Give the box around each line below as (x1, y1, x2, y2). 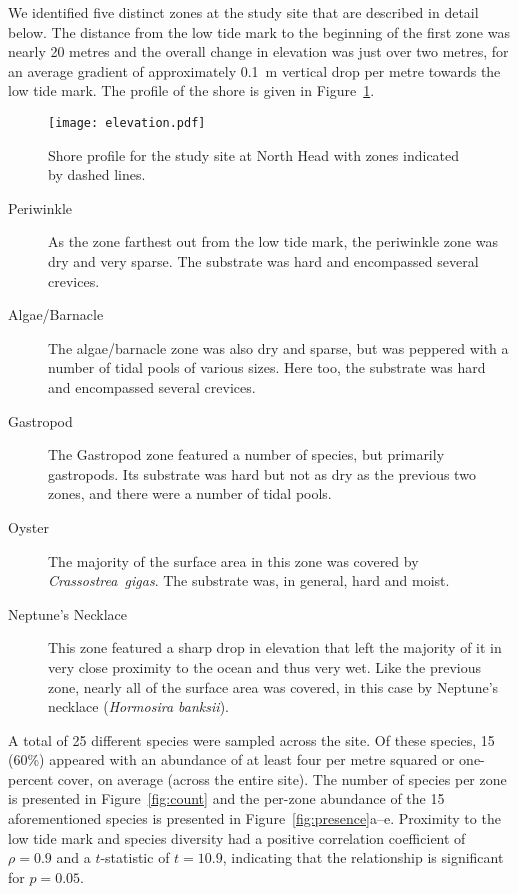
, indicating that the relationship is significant (222, 847, 504, 868)
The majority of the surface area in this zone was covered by (48, 550, 419, 571)
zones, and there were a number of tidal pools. (48, 483, 332, 504)
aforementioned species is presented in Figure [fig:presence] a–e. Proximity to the (8, 808, 501, 829)
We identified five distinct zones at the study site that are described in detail (8, 2, 479, 22)
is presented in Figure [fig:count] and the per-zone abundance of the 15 (8, 788, 445, 809)
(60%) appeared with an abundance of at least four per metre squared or (8, 749, 455, 770)
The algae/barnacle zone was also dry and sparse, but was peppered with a (48, 337, 509, 358)
